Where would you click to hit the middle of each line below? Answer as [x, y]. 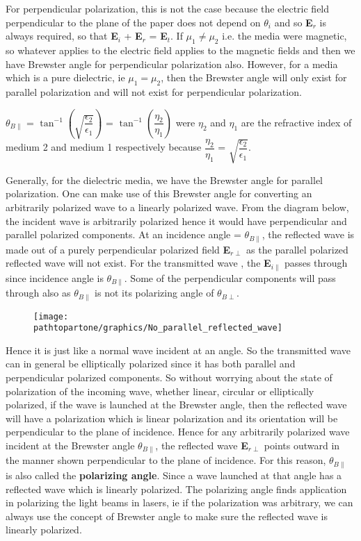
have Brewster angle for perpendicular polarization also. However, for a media [172, 64]
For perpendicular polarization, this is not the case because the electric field [168, 8]
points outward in [302, 446]
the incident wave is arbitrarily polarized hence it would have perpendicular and [176, 220]
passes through [316, 263]
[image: [51, 316]
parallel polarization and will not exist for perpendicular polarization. [154, 91]
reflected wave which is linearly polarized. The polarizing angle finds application [176, 489]
